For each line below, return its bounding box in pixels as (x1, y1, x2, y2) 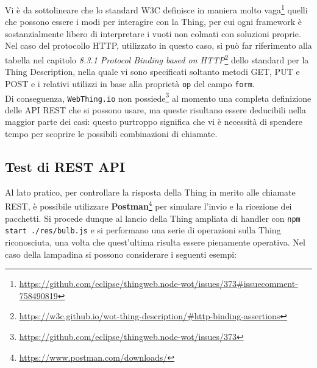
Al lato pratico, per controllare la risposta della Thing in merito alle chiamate (5, 185, 296, 198)
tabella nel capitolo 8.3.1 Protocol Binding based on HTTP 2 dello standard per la (5, 52, 309, 66)
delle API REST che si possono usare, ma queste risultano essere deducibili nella (5, 103, 307, 116)
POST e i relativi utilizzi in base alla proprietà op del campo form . (5, 77, 255, 90)
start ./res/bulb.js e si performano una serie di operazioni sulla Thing (5, 224, 281, 236)
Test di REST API (5, 157, 126, 176)
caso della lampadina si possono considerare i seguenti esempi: (5, 247, 237, 260)
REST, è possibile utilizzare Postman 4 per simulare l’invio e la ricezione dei (5, 198, 292, 213)
